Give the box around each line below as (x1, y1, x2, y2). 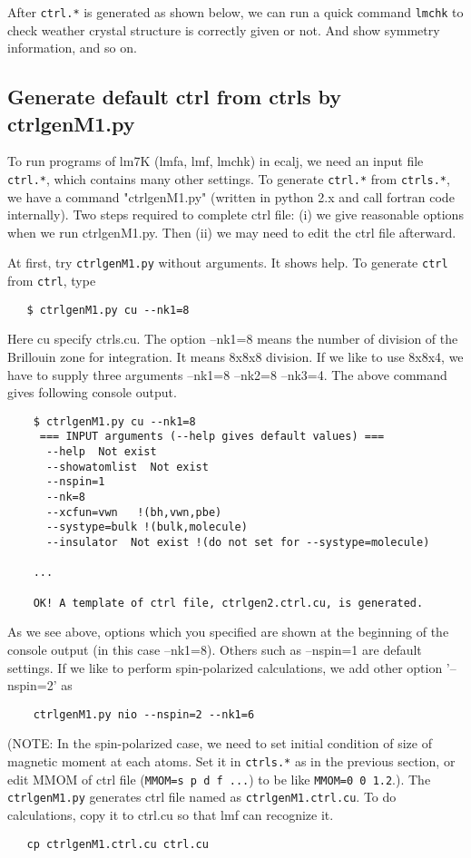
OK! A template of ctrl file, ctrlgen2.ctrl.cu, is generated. (33, 596, 424, 609)
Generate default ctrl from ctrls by (7, 83, 342, 111)
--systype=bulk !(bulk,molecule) (45, 521, 248, 534)
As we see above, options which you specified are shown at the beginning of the (7, 622, 449, 641)
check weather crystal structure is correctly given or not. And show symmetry (7, 20, 440, 39)
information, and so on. (7, 38, 137, 57)
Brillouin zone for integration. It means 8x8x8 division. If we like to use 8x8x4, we (7, 347, 464, 366)
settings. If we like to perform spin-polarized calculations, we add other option (7, 658, 443, 677)
